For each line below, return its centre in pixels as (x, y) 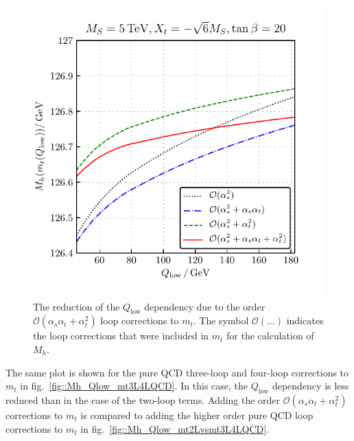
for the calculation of (270, 336)
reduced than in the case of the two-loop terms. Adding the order (143, 399)
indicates (305, 320)
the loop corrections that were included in (121, 336)
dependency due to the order (205, 306)
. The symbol (221, 320)
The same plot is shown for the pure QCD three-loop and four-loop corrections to (177, 372)
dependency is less (310, 386)
